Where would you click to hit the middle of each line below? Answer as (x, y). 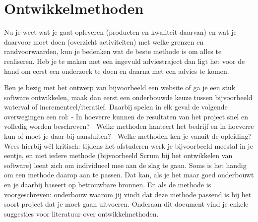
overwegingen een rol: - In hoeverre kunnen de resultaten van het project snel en (126, 116)
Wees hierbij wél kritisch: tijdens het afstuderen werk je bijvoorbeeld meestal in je (129, 145)
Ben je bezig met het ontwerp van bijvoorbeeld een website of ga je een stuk (120, 87)
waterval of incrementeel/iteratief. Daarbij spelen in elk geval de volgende (116, 107)
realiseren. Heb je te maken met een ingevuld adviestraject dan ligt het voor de (125, 61)
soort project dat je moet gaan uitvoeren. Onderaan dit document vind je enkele (126, 204)
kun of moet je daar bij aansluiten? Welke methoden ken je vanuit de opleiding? (128, 136)
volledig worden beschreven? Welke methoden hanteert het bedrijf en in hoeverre (129, 126)
